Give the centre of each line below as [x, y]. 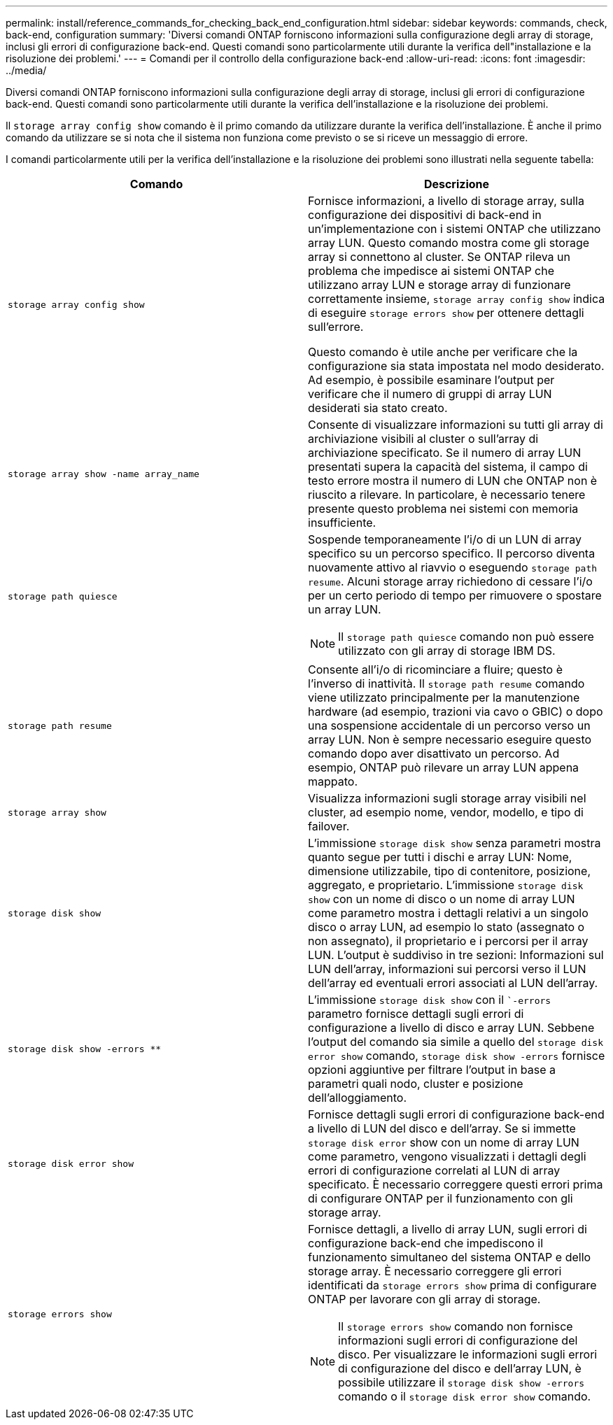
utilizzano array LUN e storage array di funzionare [439, 285]
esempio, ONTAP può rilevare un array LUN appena [444, 767]
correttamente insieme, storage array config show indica [457, 299]
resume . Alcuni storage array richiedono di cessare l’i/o [450, 581]
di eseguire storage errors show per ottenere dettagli [446, 313]
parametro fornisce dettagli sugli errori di [416, 1014]
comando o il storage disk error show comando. [465, 1396]
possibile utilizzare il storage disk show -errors [461, 1382]
